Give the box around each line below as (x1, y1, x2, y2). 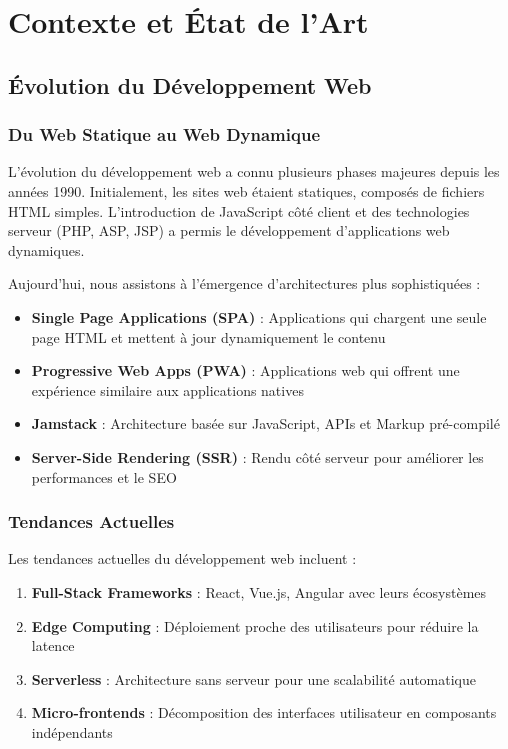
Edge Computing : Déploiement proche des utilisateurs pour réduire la (31, 615, 479, 636)
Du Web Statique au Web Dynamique (8, 122, 321, 147)
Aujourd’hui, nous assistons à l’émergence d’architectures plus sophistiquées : (8, 273, 481, 294)
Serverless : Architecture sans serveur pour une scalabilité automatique (31, 668, 477, 689)
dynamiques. (8, 239, 85, 260)
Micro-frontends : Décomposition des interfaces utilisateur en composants (31, 702, 497, 723)
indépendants (31, 721, 113, 742)
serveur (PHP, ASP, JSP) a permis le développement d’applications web (8, 220, 450, 241)
